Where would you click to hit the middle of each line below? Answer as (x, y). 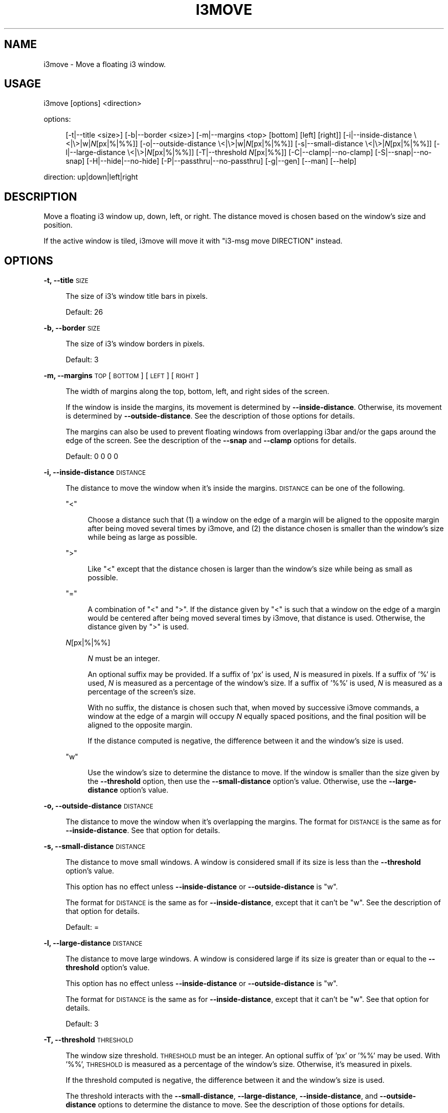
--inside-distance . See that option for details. (143, 831)
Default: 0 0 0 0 (92, 456)
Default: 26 (84, 312)
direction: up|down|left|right (91, 177)
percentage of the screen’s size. (142, 692)
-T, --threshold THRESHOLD (88, 1040)
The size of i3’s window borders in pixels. (135, 344)
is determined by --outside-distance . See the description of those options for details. (210, 416)
